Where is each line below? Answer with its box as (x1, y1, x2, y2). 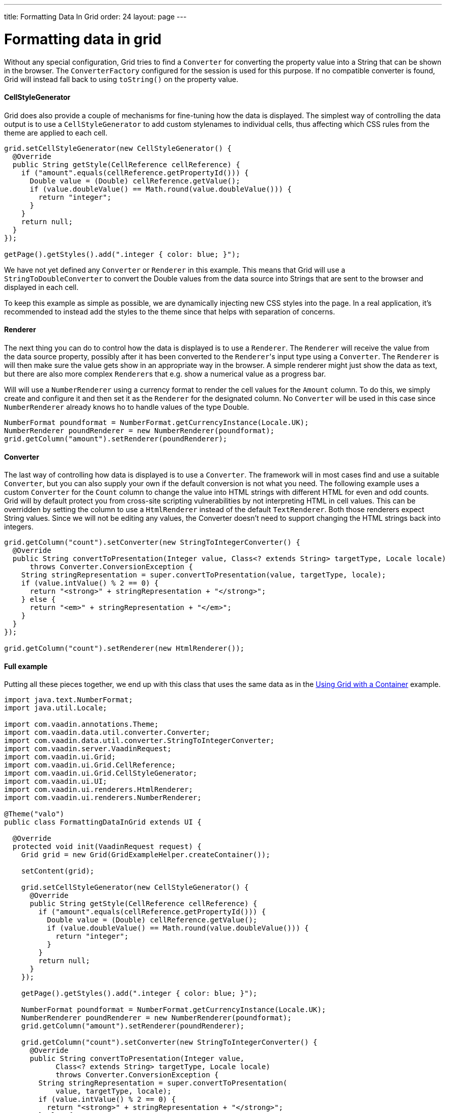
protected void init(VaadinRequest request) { (12, 842, 202, 851)
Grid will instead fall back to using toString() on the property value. (4, 74, 239, 84)
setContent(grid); (21, 867, 95, 876)
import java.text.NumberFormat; (4, 696, 133, 704)
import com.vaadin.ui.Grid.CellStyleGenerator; (4, 769, 198, 778)
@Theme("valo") (4, 810, 65, 818)
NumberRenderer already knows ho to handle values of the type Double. (4, 402, 249, 411)
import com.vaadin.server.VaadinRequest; (4, 745, 172, 753)
